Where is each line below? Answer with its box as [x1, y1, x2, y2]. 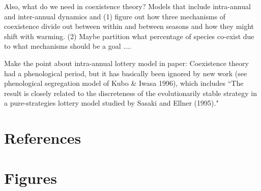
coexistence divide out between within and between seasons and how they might [4, 21, 254, 31]
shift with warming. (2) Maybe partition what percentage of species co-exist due [4, 30, 254, 41]
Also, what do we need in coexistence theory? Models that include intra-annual [4, 1, 251, 11]
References [4, 128, 81, 148]
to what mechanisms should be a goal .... [4, 41, 131, 51]
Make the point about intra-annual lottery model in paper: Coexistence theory [4, 57, 249, 68]
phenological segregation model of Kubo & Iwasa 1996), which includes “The [4, 78, 244, 88]
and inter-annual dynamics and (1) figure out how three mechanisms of [4, 11, 226, 21]
